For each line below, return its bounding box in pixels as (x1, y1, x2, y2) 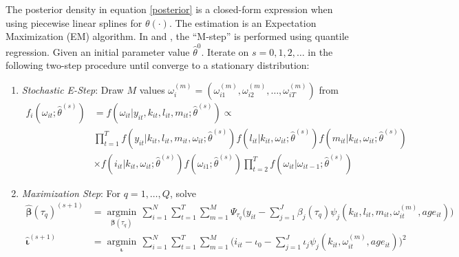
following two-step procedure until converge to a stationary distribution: (6, 58, 310, 72)
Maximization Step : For (21, 185, 121, 200)
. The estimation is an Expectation (169, 15, 317, 30)
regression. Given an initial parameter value (6, 44, 190, 59)
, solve (169, 185, 197, 200)
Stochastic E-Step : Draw (21, 82, 124, 96)
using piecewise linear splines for (6, 15, 142, 30)
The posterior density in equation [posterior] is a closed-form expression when (6, 2, 333, 16)
